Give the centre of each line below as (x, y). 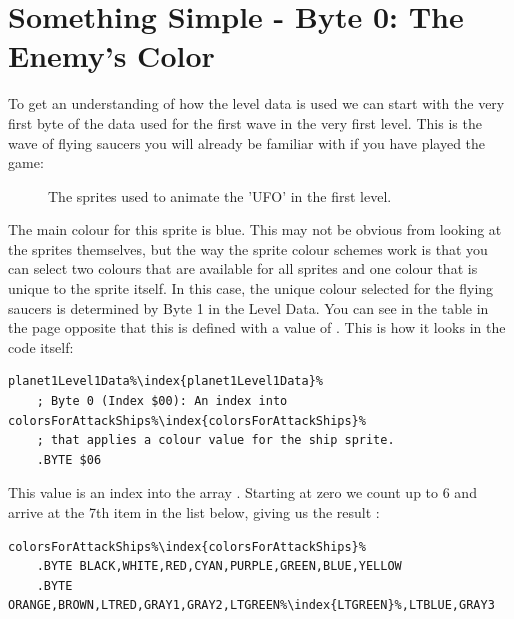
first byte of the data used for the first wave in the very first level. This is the (245, 122)
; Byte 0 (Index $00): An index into (162, 401)
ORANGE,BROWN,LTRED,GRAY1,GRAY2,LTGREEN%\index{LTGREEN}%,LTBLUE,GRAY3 (251, 605)
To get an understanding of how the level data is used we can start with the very (256, 103)
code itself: (41, 346)
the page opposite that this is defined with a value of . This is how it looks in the (257, 327)
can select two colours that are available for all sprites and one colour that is (243, 268)
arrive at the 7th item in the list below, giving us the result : (194, 512)
